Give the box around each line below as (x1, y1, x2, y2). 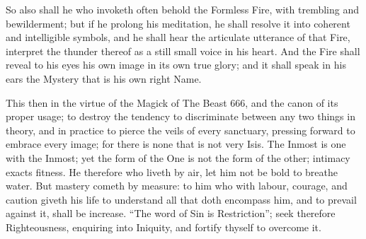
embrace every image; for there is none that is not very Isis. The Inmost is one (6, 136, 346, 151)
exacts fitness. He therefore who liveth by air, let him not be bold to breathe (6, 164, 338, 179)
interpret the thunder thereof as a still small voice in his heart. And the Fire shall (6, 43, 360, 58)
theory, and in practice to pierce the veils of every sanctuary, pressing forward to (6, 122, 355, 137)
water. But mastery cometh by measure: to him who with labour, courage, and (6, 178, 348, 193)
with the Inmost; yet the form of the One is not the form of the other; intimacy (6, 150, 350, 165)
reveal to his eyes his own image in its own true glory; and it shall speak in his (6, 57, 346, 72)
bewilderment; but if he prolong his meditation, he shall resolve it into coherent (6, 16, 350, 30)
